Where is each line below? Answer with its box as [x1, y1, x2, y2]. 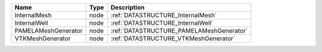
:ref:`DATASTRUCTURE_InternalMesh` [110, 11, 217, 19]
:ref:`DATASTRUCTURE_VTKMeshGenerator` [110, 34, 236, 43]
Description [110, 4, 145, 11]
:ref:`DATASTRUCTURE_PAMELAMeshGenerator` [110, 27, 248, 35]
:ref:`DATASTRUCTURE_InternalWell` [110, 19, 213, 27]
